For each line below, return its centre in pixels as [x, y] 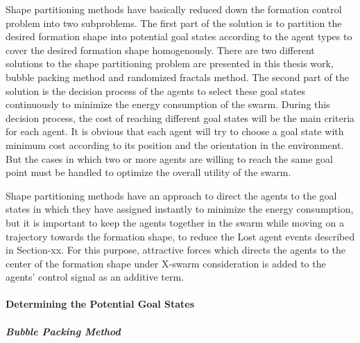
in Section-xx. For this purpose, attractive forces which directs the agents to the [175, 250]
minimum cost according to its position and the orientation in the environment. [175, 144]
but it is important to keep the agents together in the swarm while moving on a [175, 222]
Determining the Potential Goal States [100, 304]
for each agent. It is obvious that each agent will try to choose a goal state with [175, 131]
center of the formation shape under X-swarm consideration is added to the [166, 263]
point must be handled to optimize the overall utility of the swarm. [148, 172]
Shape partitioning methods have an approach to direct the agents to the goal [171, 195]
